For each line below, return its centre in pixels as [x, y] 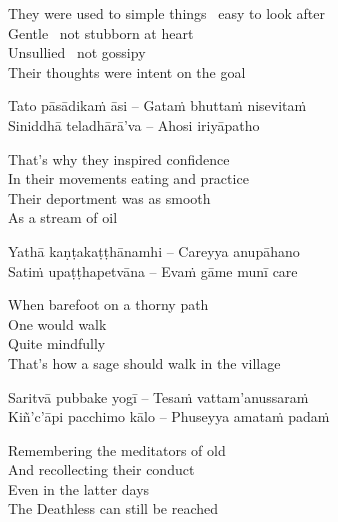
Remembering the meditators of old [117, 449]
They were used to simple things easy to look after [166, 13]
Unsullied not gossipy [77, 52]
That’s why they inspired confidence [119, 158]
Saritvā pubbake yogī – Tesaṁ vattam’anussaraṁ [158, 396]
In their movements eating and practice [128, 178]
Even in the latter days [79, 488]
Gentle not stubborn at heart [101, 32]
